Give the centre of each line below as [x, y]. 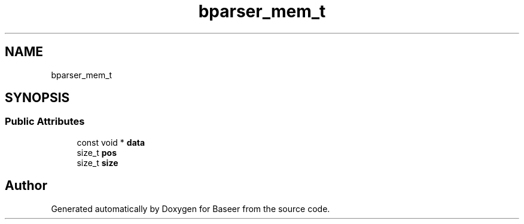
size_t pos [97, 152]
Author [26, 186]
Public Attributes [45, 122]
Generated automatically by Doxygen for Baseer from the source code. [191, 208]
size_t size [98, 162]
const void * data [111, 142]
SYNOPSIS [37, 98]
